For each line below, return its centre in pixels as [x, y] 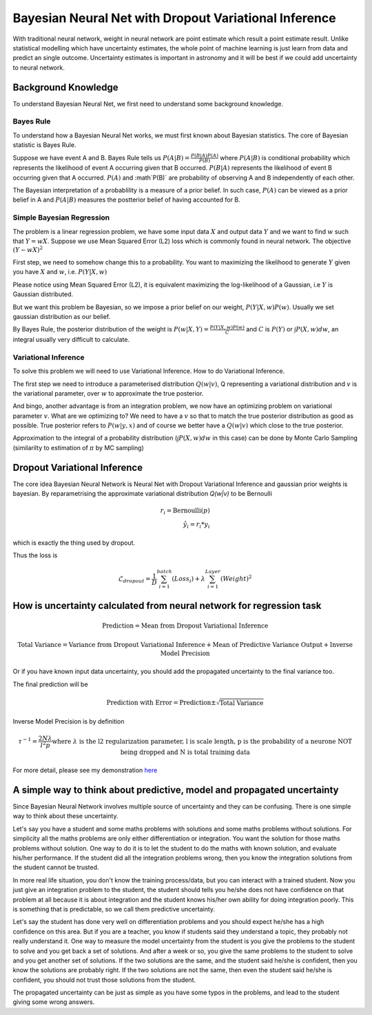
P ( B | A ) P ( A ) [205, 155]
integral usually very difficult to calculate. [71, 339]
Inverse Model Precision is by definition [69, 721]
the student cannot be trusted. [56, 867]
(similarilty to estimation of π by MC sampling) [79, 447]
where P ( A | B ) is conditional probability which [285, 157]
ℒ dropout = [134, 580]
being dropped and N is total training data [185, 752]
